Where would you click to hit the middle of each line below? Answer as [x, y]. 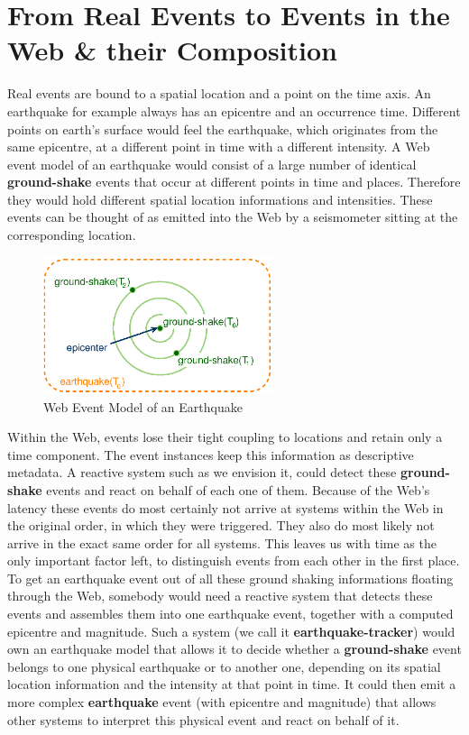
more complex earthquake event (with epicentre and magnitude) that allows [222, 702]
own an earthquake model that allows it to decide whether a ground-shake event [234, 649]
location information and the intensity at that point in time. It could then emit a [232, 684]
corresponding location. [72, 235]
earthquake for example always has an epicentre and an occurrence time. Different [234, 110]
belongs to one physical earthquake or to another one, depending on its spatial [224, 666]
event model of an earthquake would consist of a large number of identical [212, 164]
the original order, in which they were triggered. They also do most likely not [221, 525]
